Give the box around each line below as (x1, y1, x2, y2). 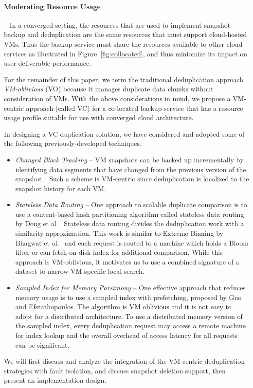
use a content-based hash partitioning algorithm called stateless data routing (15, 209, 244, 219)
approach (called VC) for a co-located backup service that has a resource (26, 103, 243, 113)
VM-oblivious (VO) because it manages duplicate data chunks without (4, 84, 214, 94)
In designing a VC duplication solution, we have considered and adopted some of (4, 128, 245, 139)
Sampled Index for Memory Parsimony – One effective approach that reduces (15, 282, 246, 293)
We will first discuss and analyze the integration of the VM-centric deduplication (4, 356, 245, 366)
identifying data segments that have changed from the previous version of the (15, 164, 246, 174)
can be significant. (15, 339, 70, 350)
